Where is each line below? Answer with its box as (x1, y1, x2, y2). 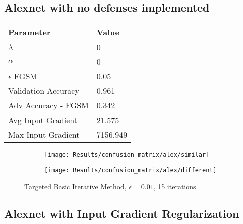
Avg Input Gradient (8, 114, 77, 126)
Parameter (8, 26, 51, 38)
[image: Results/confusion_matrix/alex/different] (44, 166, 217, 174)
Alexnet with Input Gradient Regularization (4, 205, 239, 221)
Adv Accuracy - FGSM (8, 99, 89, 111)
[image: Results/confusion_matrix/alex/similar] (44, 151, 210, 159)
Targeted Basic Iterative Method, (24, 181, 127, 191)
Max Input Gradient (8, 129, 80, 141)
